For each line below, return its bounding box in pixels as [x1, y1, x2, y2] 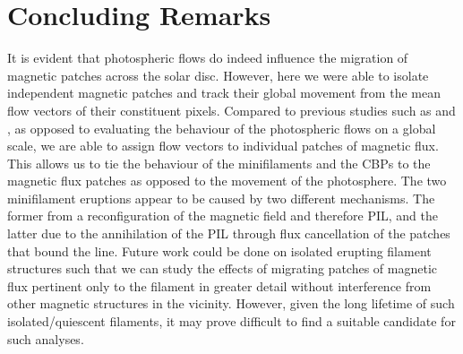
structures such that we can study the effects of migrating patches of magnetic [7, 259, 438, 278]
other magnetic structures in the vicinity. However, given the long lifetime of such [7, 294, 455, 313]
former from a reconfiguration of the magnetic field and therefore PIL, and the [7, 206, 438, 225]
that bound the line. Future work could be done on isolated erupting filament [7, 241, 432, 260]
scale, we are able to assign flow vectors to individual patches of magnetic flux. [7, 136, 439, 155]
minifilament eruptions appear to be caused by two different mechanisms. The [7, 188, 435, 207]
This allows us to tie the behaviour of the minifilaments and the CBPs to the [7, 153, 431, 172]
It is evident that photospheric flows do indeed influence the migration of [7, 48, 408, 67]
